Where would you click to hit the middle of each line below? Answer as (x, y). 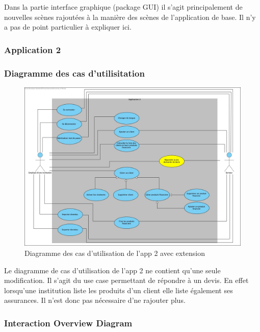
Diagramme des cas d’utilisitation (74, 73)
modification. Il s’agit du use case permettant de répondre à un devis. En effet (126, 280)
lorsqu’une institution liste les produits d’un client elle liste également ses (119, 290)
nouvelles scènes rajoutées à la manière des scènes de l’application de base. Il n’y (130, 17)
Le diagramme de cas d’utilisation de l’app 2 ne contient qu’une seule (112, 270)
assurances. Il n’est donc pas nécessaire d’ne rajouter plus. (95, 300)
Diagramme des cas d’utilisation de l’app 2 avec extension (115, 253)
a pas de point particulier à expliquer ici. (68, 27)
